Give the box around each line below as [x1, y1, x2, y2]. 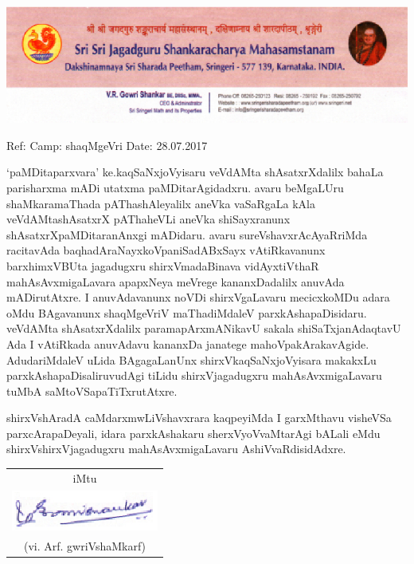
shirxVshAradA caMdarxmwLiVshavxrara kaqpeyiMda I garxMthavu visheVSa [6, 409, 392, 426]
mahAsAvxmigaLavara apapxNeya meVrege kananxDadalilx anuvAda [6, 273, 345, 290]
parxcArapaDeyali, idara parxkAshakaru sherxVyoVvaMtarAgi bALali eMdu [6, 424, 381, 441]
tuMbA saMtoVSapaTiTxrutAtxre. [6, 382, 178, 399]
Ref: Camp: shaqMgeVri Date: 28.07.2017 [6, 136, 208, 153]
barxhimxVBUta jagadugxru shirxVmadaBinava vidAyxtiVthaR [6, 257, 319, 274]
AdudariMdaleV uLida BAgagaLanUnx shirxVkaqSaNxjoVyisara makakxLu [6, 351, 377, 368]
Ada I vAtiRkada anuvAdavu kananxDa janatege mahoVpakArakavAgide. [6, 335, 369, 352]
